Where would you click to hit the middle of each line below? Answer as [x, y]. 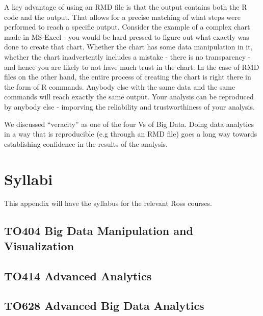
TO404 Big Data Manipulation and [99, 231]
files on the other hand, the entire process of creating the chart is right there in [128, 77]
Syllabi [29, 179]
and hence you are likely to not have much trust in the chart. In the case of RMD [132, 67]
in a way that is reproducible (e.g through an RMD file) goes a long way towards [131, 134]
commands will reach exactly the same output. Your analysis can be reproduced [129, 97]
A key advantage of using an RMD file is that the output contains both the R [126, 7]
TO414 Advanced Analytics [78, 275]
